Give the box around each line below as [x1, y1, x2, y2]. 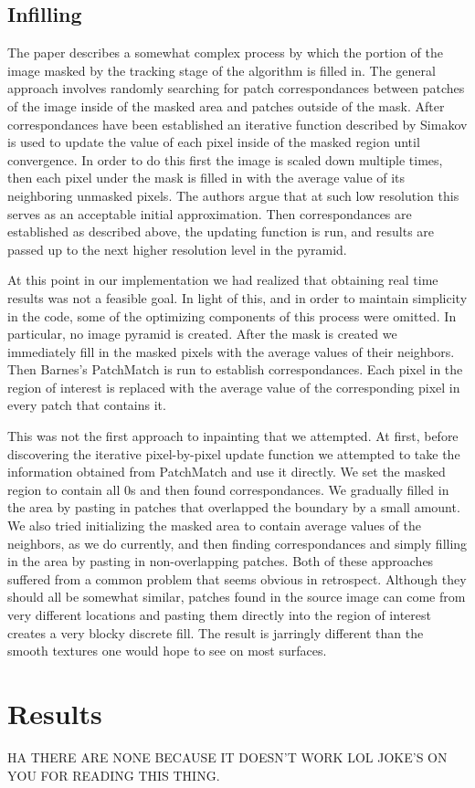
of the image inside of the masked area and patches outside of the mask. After [7, 96, 445, 115]
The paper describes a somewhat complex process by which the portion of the [7, 43, 443, 62]
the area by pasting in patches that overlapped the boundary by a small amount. [7, 498, 460, 517]
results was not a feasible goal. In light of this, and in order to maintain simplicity [7, 288, 468, 307]
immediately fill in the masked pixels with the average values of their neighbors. [7, 341, 455, 361]
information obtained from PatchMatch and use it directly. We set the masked [7, 462, 446, 481]
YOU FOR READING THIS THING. [7, 765, 220, 784]
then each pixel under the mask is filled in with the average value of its [7, 168, 406, 187]
